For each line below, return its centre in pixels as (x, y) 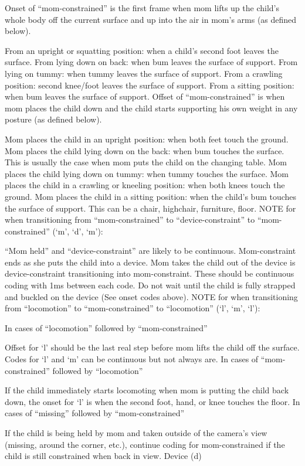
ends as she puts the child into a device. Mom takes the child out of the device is (150, 262)
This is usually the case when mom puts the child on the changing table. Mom (146, 162)
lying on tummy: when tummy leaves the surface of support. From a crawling (144, 73)
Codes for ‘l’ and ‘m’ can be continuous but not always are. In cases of (132, 359)
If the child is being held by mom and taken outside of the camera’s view (136, 433)
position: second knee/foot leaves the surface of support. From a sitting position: (150, 85)
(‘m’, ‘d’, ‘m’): (78, 231)
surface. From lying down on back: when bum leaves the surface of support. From (151, 62)
